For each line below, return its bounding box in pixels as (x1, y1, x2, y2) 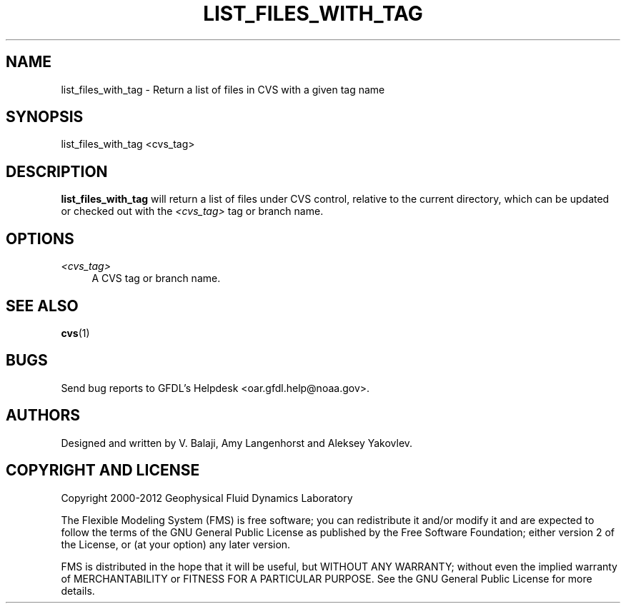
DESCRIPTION (6, 162, 108, 181)
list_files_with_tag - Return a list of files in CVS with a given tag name (61, 83, 385, 96)
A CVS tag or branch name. (91, 272, 221, 285)
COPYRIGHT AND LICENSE (6, 461, 200, 480)
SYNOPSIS (6, 108, 84, 126)
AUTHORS (6, 406, 81, 425)
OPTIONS (6, 229, 74, 248)
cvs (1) (61, 326, 90, 339)
